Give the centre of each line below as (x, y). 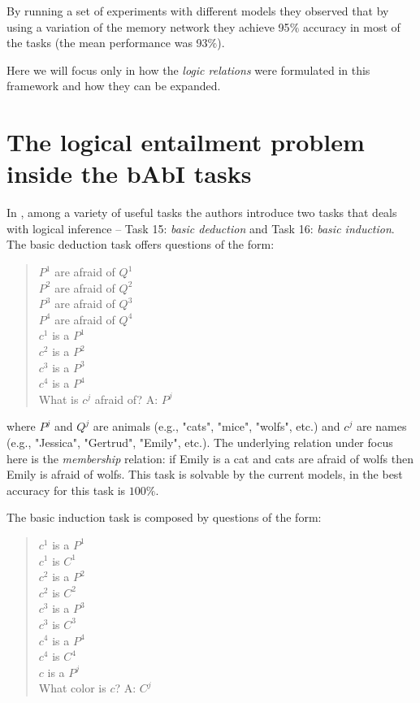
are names (381, 426)
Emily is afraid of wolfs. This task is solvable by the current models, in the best (205, 474)
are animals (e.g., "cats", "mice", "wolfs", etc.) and (216, 426)
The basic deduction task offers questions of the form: (141, 244)
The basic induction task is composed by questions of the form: (164, 517)
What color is (72, 688)
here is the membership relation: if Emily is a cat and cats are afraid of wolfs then (210, 458)
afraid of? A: (126, 399)
